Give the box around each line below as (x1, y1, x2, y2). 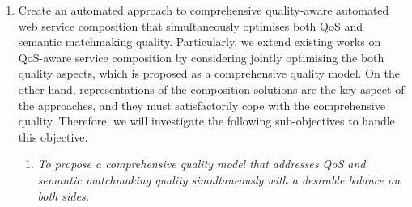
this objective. (18, 128, 88, 145)
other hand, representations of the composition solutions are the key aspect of (18, 80, 405, 97)
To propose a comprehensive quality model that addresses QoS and (37, 155, 366, 172)
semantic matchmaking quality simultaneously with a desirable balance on (37, 171, 401, 188)
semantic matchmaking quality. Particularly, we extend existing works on (18, 33, 381, 50)
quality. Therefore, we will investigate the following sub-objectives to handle (18, 112, 395, 129)
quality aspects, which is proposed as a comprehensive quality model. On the (18, 65, 400, 82)
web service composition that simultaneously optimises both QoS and (18, 17, 363, 34)
